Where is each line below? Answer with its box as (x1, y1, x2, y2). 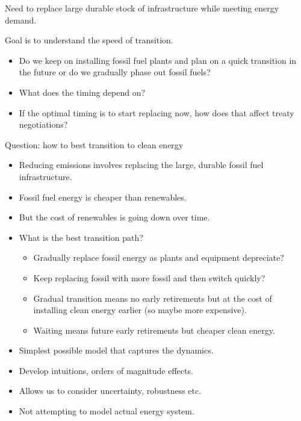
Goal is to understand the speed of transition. (5, 34, 173, 46)
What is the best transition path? (19, 231, 143, 243)
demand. (5, 13, 37, 26)
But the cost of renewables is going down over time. (19, 211, 210, 223)
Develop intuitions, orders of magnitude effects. (19, 364, 193, 376)
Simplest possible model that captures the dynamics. (19, 344, 214, 357)
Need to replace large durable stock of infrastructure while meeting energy (5, 2, 279, 14)
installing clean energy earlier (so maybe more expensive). (33, 304, 247, 316)
